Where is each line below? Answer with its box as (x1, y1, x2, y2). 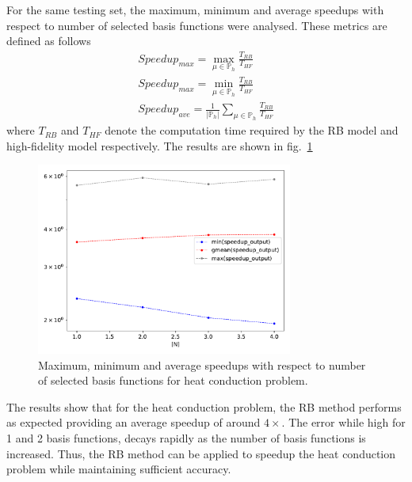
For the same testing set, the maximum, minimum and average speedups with (6, 2, 384, 17)
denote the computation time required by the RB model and (105, 122, 399, 139)
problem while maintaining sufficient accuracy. (6, 461, 231, 477)
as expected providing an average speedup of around (6, 414, 261, 431)
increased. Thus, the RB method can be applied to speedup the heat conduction (6, 445, 396, 461)
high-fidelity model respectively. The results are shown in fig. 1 (6, 137, 313, 154)
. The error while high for (281, 414, 406, 431)
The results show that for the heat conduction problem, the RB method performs (6, 398, 402, 415)
